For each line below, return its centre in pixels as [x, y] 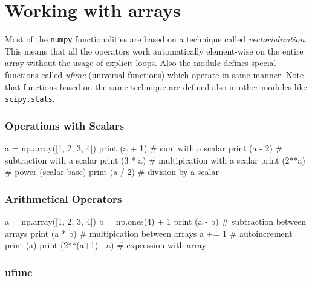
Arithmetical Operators [63, 198]
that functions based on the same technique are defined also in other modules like [156, 86]
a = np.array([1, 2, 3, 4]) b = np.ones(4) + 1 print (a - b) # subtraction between [156, 221]
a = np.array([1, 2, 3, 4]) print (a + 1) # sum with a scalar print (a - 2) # [144, 148]
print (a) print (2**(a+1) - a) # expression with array [106, 245]
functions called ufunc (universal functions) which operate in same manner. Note [154, 74]
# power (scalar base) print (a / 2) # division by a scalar [112, 172]
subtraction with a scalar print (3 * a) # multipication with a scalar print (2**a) [155, 160]
